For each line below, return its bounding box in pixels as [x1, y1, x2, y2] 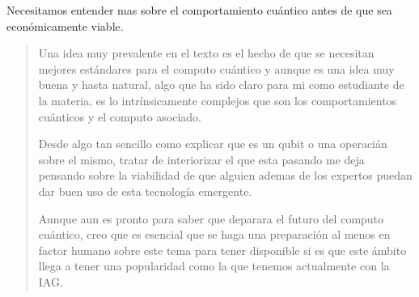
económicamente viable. [6, 17, 124, 34]
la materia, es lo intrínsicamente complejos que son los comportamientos [38, 91, 397, 108]
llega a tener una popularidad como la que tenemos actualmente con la [38, 257, 390, 274]
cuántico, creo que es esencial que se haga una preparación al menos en [38, 226, 391, 243]
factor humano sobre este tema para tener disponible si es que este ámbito [38, 241, 407, 258]
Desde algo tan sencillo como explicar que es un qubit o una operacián [38, 135, 387, 152]
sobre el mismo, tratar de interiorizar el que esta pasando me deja [38, 151, 365, 168]
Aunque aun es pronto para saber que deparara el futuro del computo [38, 210, 384, 227]
